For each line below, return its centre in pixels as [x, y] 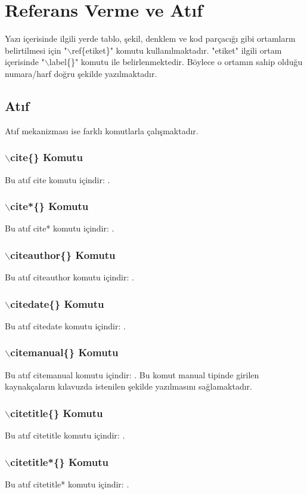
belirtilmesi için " [36, 50]
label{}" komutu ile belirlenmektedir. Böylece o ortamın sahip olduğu [176, 62]
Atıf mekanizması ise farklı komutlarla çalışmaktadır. [102, 130]
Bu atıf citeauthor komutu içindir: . [69, 277]
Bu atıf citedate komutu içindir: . [65, 325]
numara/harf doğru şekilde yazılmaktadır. [81, 73]
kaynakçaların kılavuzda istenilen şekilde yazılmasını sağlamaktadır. [128, 386]
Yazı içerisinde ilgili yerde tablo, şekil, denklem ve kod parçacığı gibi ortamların [150, 38]
